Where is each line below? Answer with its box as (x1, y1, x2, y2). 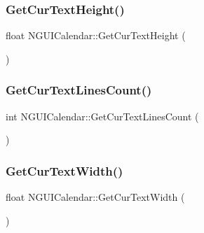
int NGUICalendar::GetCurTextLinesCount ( (6, 108, 199, 123)
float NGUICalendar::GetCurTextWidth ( (6, 190, 185, 204)
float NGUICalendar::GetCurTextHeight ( (6, 28, 186, 43)
